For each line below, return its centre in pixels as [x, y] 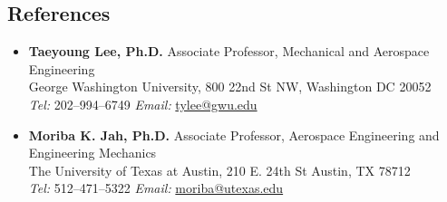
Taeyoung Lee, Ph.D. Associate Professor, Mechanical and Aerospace [229, 51]
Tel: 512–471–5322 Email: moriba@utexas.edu [156, 188]
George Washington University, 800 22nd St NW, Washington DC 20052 [230, 87]
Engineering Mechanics [92, 153]
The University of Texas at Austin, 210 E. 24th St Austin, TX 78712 [219, 170]
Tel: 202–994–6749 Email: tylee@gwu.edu [143, 104]
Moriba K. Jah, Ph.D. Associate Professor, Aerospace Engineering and [234, 135]
